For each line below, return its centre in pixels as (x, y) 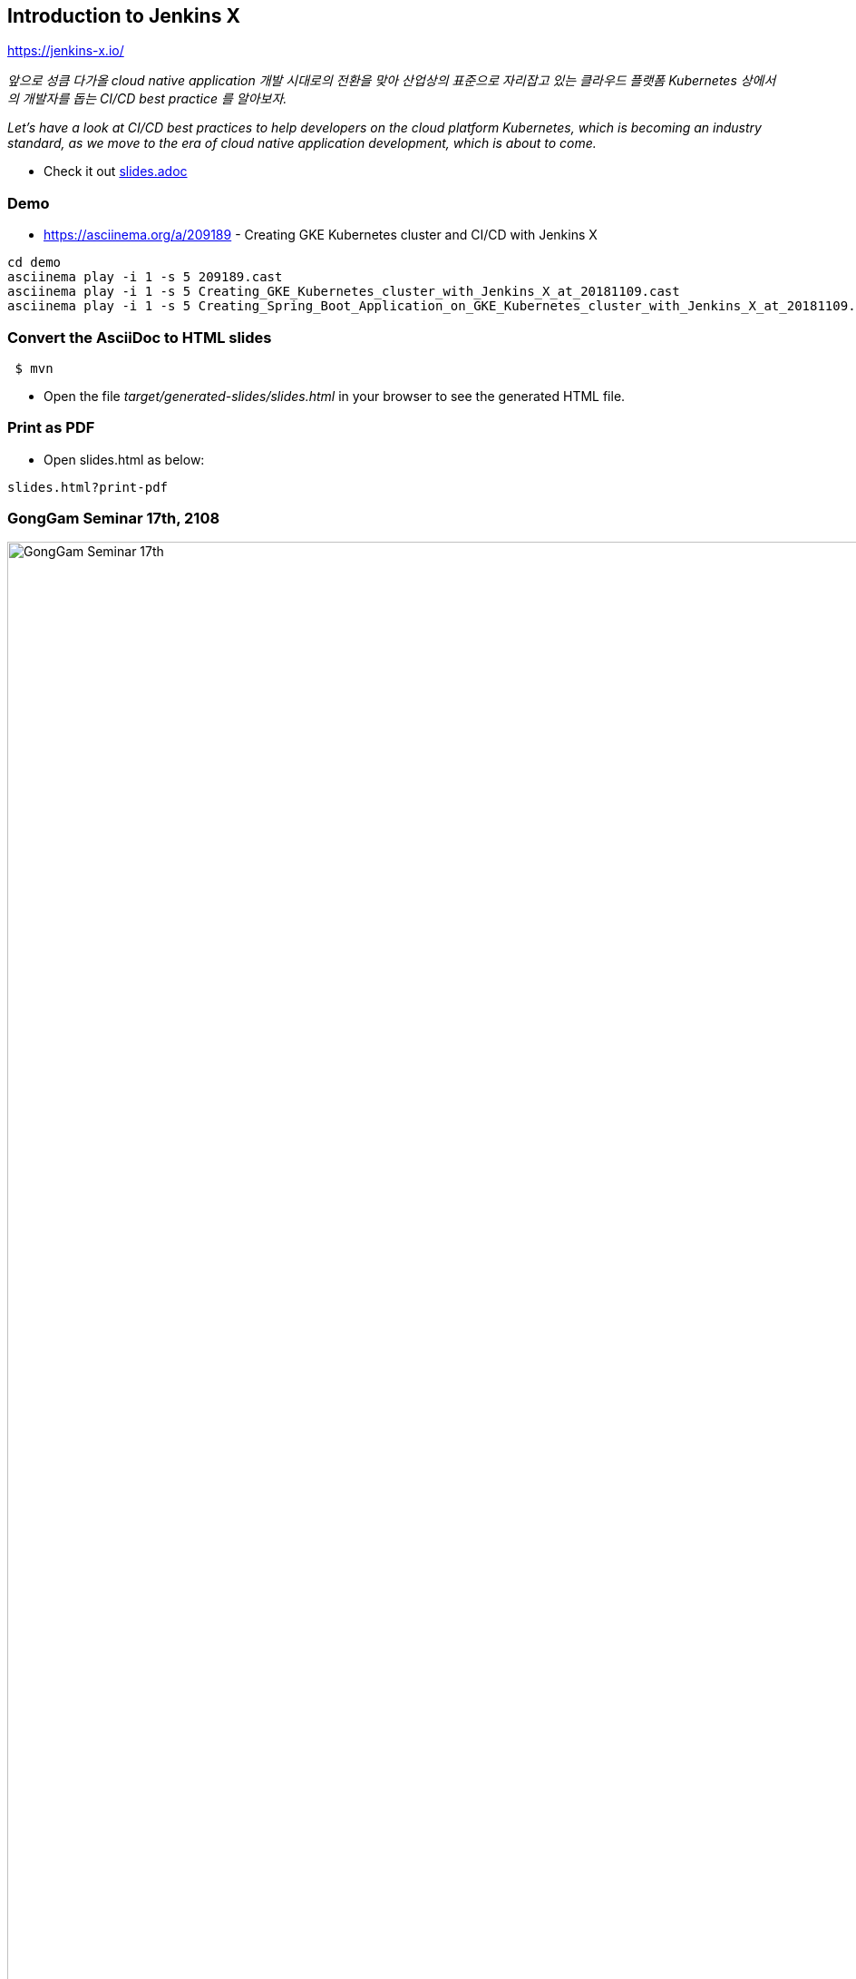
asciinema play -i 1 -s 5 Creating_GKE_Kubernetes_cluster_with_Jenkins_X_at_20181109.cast (344, 292)
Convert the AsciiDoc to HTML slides (140, 337)
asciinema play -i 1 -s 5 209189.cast (145, 277)
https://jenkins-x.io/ (66, 51)
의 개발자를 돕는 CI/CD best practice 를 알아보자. (147, 99)
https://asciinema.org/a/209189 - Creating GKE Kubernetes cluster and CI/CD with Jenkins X (321, 235)
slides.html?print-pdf (88, 487)
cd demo (34, 263)
